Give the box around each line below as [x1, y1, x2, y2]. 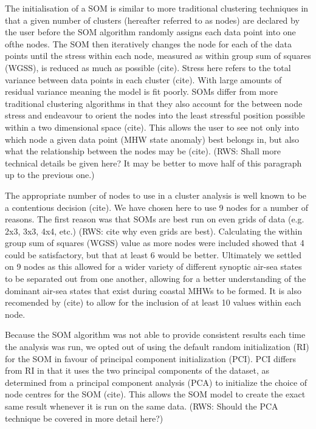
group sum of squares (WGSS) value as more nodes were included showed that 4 [5, 236, 304, 249]
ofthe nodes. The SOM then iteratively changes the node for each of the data [5, 37, 292, 50]
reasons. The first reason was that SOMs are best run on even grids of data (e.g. [5, 213, 304, 225]
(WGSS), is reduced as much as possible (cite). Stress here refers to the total [5, 61, 291, 74]
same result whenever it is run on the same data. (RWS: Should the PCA [5, 400, 278, 412]
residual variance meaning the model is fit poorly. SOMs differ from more [5, 85, 278, 98]
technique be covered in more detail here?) [5, 411, 163, 424]
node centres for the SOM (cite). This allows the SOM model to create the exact [5, 388, 306, 400]
